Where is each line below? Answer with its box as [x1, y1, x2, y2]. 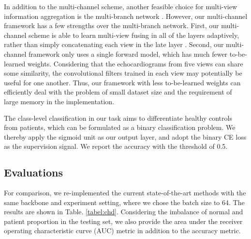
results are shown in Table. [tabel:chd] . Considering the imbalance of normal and [4, 207, 243, 217]
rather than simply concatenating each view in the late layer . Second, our [4, 39, 224, 49]
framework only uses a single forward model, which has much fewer [28, 48, 228, 59]
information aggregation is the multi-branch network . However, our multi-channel [4, 11, 248, 21]
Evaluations [4, 165, 63, 180]
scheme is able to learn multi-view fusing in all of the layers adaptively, [28, 30, 239, 40]
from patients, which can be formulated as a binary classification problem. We [4, 122, 236, 132]
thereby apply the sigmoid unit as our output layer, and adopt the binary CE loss [4, 131, 247, 142]
